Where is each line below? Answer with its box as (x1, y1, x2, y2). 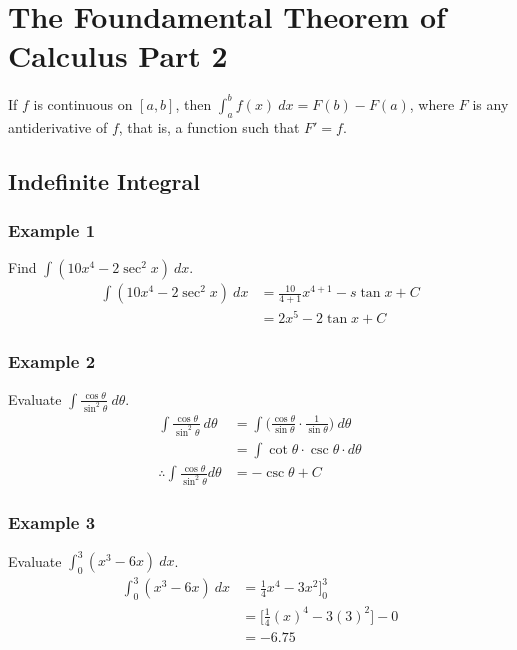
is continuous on (33, 93, 133, 114)
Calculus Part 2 (8, 35, 228, 76)
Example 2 (8, 349, 96, 374)
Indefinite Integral (8, 165, 200, 196)
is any (472, 93, 509, 114)
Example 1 (8, 217, 96, 242)
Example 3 (8, 510, 96, 535)
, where (409, 93, 455, 114)
